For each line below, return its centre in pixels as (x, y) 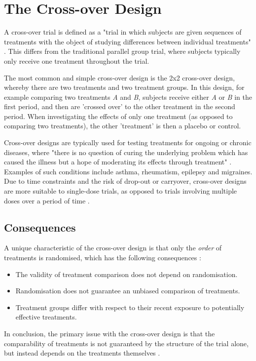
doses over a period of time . (47, 200)
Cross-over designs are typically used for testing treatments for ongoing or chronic (128, 142)
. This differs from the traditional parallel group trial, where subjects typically (122, 51)
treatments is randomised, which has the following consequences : (103, 258)
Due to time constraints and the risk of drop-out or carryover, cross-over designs (125, 181)
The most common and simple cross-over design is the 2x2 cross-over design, (119, 77)
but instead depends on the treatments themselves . (82, 353)
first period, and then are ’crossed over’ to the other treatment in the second (120, 106)
